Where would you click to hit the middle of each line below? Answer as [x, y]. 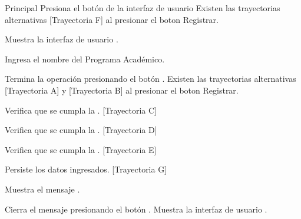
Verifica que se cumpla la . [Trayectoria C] [81, 110]
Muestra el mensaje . [42, 189]
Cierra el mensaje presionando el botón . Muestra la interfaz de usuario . [136, 209]
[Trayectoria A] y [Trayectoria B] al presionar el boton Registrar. [122, 90]
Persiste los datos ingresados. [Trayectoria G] [86, 169]
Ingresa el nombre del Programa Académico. [85, 59]
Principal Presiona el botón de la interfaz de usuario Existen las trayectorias [143, 8]
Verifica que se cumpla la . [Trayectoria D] [81, 130]
